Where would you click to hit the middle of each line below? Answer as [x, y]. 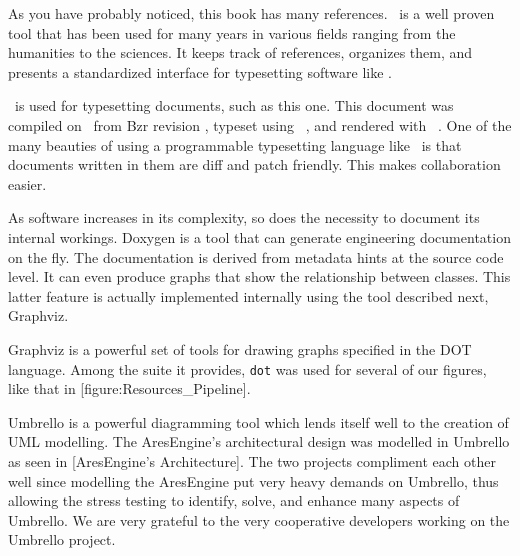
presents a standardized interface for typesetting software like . [200, 71]
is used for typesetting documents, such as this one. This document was [234, 105]
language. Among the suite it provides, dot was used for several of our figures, [247, 368]
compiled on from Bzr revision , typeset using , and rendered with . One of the [260, 124]
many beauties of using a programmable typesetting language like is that [235, 144]
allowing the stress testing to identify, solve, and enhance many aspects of [234, 500]
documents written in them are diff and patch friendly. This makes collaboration [254, 164]
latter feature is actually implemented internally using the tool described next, [248, 295]
